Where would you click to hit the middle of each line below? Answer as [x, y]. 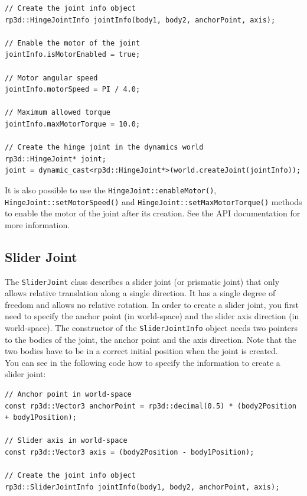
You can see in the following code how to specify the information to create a [143, 362]
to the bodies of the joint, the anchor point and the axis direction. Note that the [151, 339]
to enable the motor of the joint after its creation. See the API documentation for [153, 213]
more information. [37, 224]
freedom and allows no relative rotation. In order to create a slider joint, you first [152, 304]
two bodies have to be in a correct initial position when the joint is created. [141, 351]
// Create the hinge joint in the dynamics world [104, 147]
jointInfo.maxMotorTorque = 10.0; [73, 124]
